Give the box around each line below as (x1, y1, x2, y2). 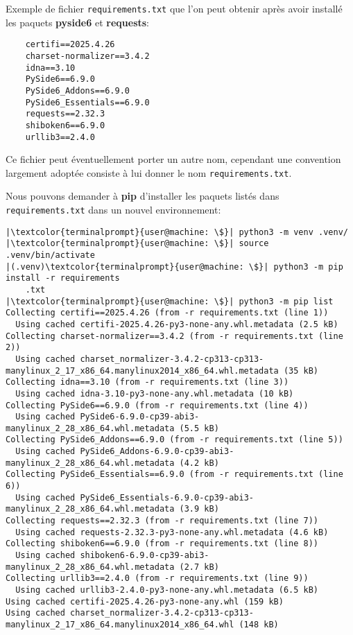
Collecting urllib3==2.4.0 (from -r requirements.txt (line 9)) (6, 573, 309, 584)
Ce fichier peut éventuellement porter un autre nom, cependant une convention (6, 152, 341, 166)
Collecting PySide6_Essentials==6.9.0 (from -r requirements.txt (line (6, 469, 343, 480)
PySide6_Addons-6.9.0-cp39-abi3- (80, 446, 234, 457)
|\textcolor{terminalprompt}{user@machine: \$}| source (6, 238, 269, 249)
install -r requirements (6, 273, 120, 284)
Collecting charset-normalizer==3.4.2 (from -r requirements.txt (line (6, 331, 343, 341)
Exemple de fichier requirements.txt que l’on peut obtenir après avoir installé (6, 1, 343, 15)
